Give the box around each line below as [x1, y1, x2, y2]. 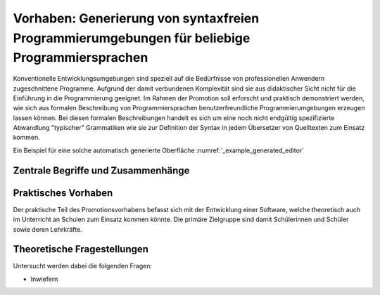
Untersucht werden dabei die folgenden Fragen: [13, 262, 153, 270]
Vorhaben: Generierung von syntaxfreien [13, 11, 260, 26]
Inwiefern [30, 275, 58, 283]
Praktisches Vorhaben [13, 187, 113, 199]
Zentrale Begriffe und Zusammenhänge [13, 164, 190, 176]
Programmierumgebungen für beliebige [13, 30, 251, 46]
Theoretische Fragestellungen [13, 243, 149, 256]
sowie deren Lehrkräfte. [13, 225, 82, 233]
